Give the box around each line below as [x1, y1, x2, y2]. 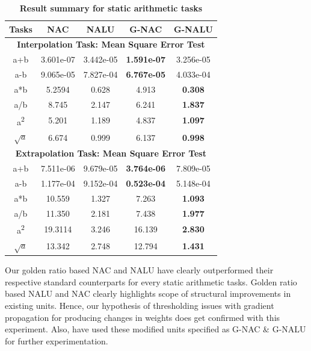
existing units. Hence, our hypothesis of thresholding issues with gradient [5, 299, 274, 311]
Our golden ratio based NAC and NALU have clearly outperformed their [5, 264, 274, 276]
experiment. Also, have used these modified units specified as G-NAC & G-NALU [5, 323, 306, 335]
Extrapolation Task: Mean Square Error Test [15, 147, 206, 160]
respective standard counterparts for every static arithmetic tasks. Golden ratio [5, 275, 297, 288]
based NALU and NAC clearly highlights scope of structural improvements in [5, 287, 291, 300]
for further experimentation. [5, 334, 108, 347]
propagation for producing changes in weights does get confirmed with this [5, 311, 280, 323]
